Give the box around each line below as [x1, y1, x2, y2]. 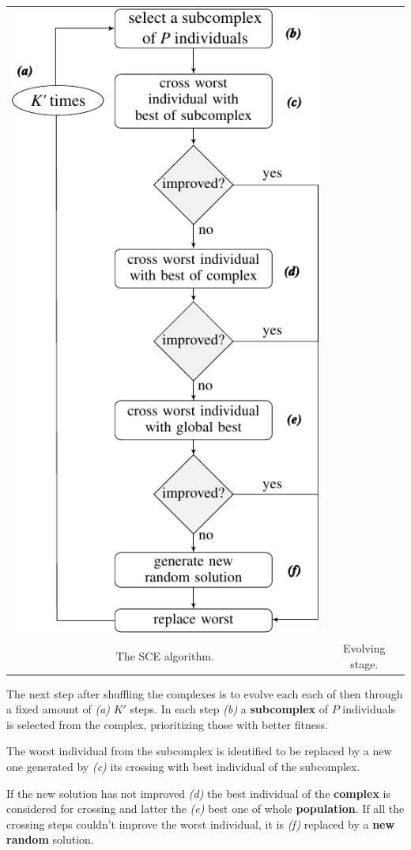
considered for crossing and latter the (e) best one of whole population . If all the [6, 800, 405, 817]
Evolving [343, 639, 386, 656]
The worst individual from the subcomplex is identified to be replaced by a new [6, 743, 392, 759]
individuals [342, 701, 395, 717]
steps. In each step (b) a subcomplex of [130, 701, 329, 717]
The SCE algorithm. [115, 647, 214, 664]
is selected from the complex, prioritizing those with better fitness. [6, 716, 328, 732]
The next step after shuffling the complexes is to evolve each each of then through [6, 685, 403, 701]
